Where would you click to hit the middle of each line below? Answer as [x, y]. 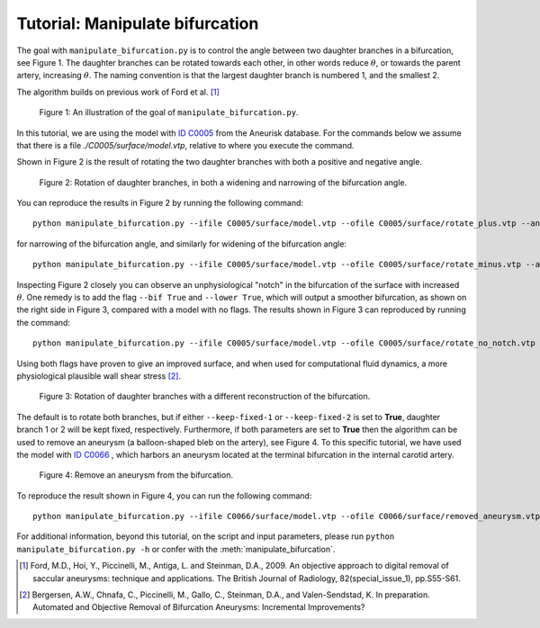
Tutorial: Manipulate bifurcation [138, 23]
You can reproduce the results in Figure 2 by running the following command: [160, 203]
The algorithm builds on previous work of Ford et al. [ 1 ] [118, 92]
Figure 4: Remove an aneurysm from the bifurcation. [136, 475]
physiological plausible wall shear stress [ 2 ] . [99, 376]
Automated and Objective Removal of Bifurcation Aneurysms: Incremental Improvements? [199, 607]
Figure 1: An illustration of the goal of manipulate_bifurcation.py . [169, 112]
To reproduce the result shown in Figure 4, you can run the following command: [164, 496]
